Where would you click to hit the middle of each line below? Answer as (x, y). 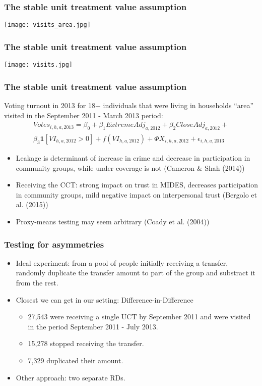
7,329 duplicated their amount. (76, 360)
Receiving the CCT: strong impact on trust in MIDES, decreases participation (137, 185)
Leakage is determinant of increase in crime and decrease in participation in (133, 158)
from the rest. (37, 282)
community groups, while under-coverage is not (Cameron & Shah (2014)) (130, 167)
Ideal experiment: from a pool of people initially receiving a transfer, (122, 262)
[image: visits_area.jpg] (47, 25)
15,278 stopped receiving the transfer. (86, 343)
